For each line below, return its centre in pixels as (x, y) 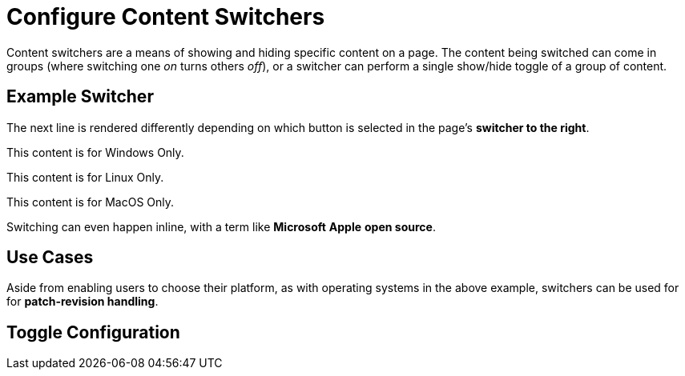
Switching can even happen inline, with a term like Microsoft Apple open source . (221, 226)
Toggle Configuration (93, 332)
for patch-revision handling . (83, 302)
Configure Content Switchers (166, 17)
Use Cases (50, 258)
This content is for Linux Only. (85, 177)
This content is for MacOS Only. (91, 202)
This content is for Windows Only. (95, 152)
